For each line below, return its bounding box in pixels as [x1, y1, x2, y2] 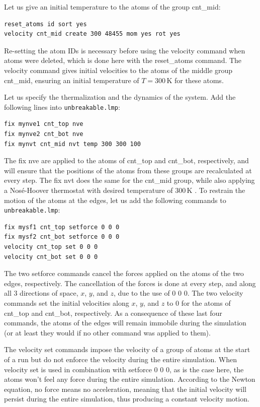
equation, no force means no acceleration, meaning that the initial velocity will [4, 383, 246, 394]
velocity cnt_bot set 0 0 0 [4, 253, 98, 260]
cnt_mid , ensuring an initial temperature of [4, 75, 139, 85]
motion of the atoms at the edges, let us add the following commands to [4, 194, 226, 205]
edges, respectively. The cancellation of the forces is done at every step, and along [4, 278, 256, 288]
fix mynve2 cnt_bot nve [4, 130, 83, 138]
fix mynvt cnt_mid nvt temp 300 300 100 [4, 140, 141, 148]
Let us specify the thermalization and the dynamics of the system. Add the [4, 92, 236, 102]
